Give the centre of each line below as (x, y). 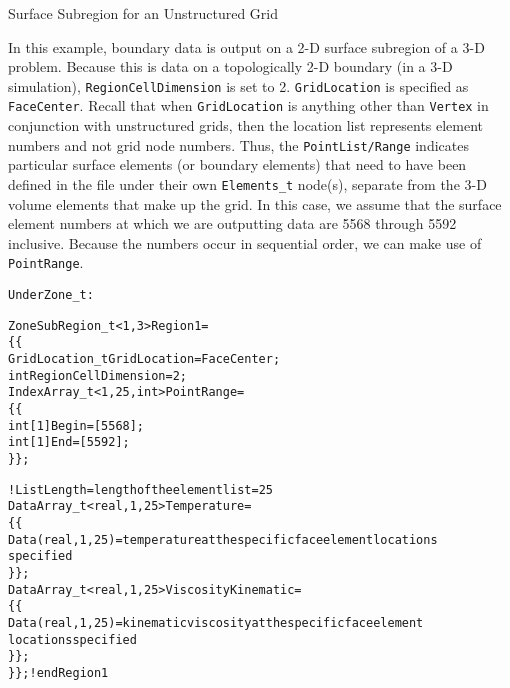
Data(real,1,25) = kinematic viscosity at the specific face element (216, 622)
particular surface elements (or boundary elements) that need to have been (237, 164)
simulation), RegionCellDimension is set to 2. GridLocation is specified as (238, 85)
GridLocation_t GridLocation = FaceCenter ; (144, 359)
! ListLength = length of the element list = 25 (140, 489)
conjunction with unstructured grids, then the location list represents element (246, 125)
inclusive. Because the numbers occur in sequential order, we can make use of (245, 242)
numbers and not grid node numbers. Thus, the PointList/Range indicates (238, 144)
